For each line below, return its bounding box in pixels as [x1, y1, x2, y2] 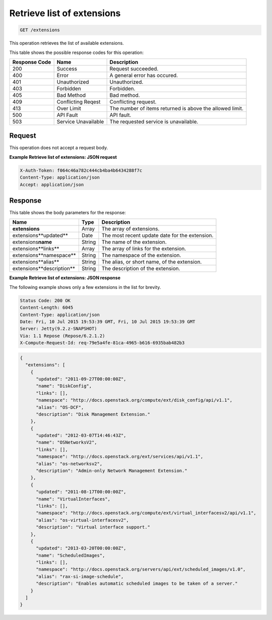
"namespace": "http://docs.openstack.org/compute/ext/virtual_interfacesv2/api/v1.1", [36, 510, 256, 516]
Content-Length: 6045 [20, 305, 74, 311]
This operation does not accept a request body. [9, 145, 108, 151]
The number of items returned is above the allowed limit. [109, 105, 244, 112]
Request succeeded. [109, 65, 159, 72]
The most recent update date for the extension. [101, 232, 214, 239]
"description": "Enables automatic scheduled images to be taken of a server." [36, 581, 238, 587]
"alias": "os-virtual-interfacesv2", [36, 517, 129, 523]
